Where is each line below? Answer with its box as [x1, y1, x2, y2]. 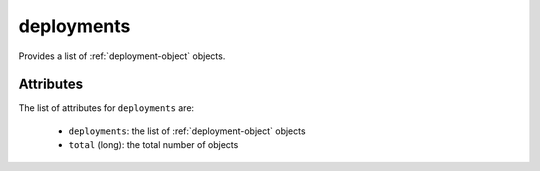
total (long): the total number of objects [68, 139, 239, 151]
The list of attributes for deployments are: [18, 102, 195, 114]
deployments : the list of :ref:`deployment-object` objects [68, 125, 306, 137]
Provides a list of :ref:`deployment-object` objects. [18, 50, 226, 62]
